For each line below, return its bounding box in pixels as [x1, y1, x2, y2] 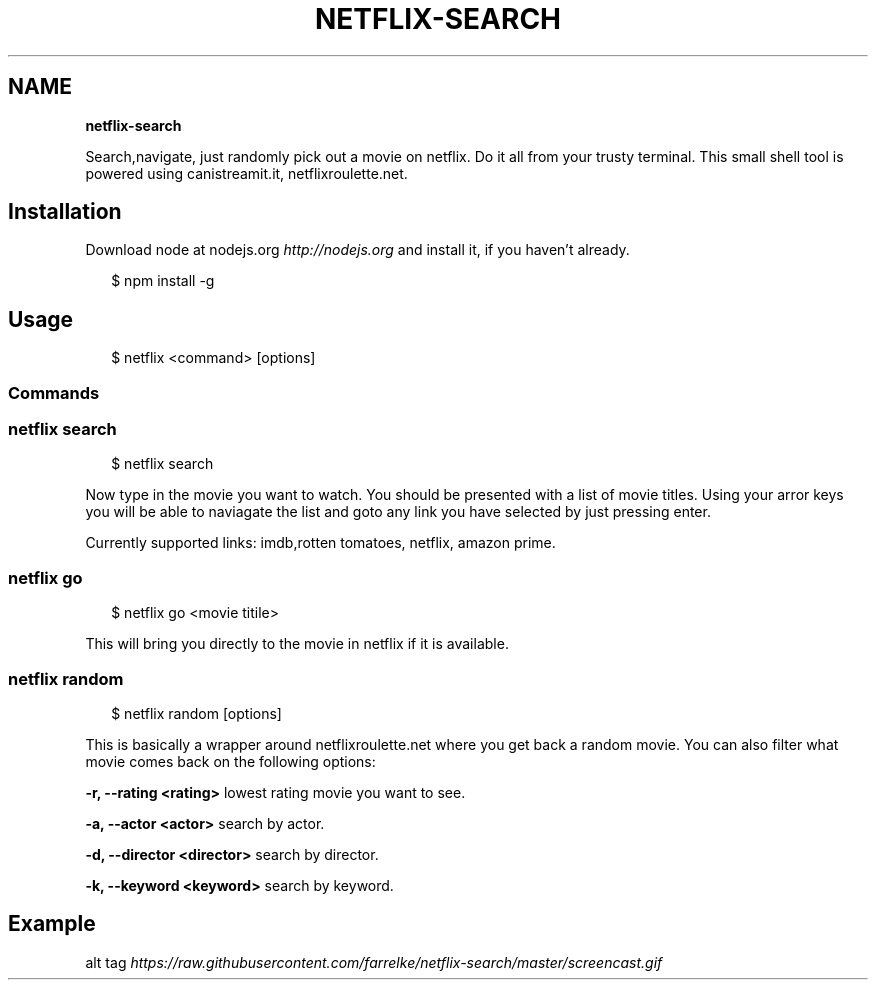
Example [8, 911, 96, 937]
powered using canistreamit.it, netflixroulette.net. [85, 164, 408, 182]
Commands [8, 382, 100, 403]
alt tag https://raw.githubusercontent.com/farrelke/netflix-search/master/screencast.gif [85, 953, 663, 971]
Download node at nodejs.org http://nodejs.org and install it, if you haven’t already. [85, 241, 630, 259]
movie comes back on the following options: [85, 752, 376, 770]
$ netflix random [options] [111, 704, 282, 722]
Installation [8, 199, 122, 225]
